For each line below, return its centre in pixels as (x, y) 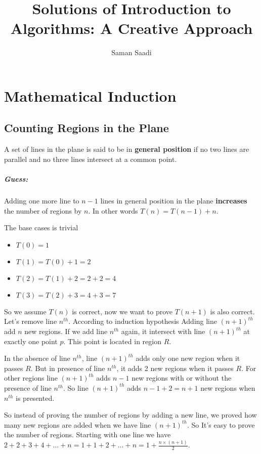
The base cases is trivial (41, 228)
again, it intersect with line (163, 331)
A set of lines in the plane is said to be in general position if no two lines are (127, 149)
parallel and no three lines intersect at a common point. (91, 159)
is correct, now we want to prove (122, 311)
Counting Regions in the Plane (86, 128)
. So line (76, 387)
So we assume (25, 311)
